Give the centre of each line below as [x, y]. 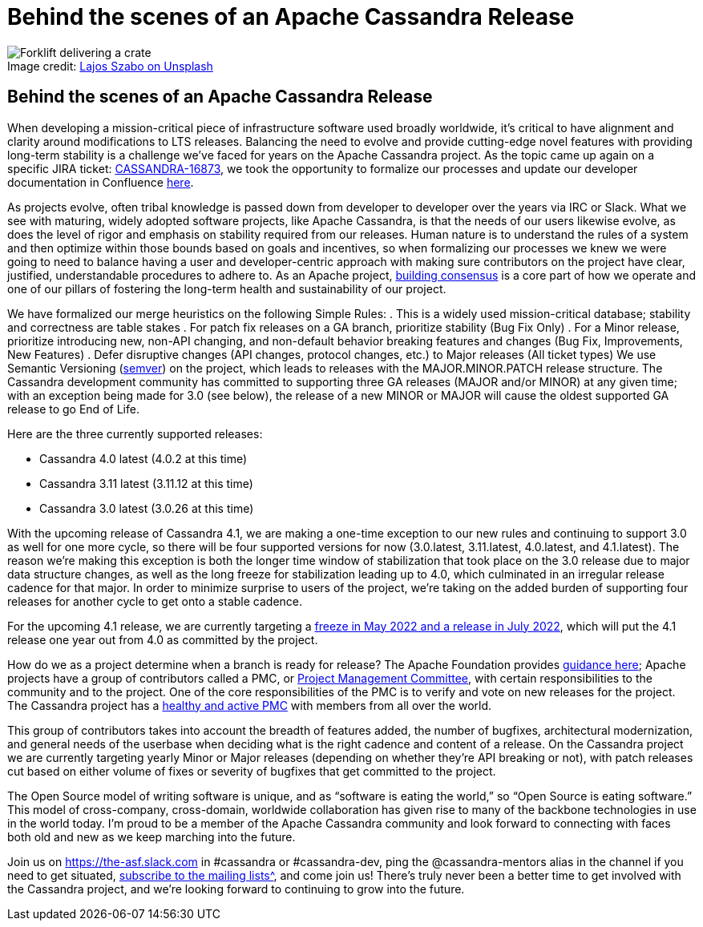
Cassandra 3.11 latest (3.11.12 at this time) [146, 483]
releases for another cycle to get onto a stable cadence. [155, 601]
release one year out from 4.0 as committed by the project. [163, 639]
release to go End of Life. [73, 409]
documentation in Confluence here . [101, 182]
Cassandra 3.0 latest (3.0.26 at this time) [147, 508]
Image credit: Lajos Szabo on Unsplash [110, 66]
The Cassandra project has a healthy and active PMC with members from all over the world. [250, 705]
